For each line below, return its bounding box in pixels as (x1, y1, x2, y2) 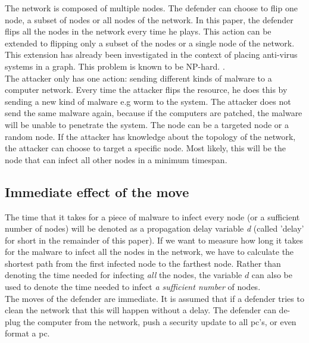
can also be (251, 269, 292, 281)
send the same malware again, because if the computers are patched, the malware (5, 107, 302, 119)
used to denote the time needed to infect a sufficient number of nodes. (5, 280, 261, 293)
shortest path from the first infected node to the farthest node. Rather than (5, 257, 281, 269)
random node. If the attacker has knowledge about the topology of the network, (5, 130, 296, 142)
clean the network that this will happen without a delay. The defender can (5, 304, 276, 316)
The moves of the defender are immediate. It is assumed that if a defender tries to (5, 292, 304, 304)
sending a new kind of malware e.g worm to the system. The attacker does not (5, 95, 291, 107)
